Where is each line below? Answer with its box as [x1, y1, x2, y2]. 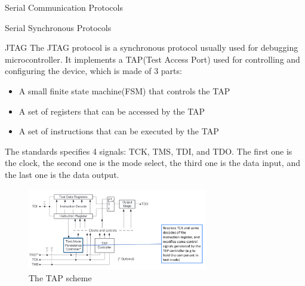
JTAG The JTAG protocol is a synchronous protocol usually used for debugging [5, 41, 298, 54]
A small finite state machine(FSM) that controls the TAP [19, 84, 230, 97]
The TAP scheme [29, 271, 92, 284]
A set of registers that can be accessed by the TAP [19, 104, 205, 117]
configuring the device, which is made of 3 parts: [5, 64, 182, 77]
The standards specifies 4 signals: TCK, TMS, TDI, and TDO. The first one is [5, 144, 292, 157]
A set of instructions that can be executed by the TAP [19, 125, 219, 137]
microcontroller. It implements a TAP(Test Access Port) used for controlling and [5, 53, 300, 65]
